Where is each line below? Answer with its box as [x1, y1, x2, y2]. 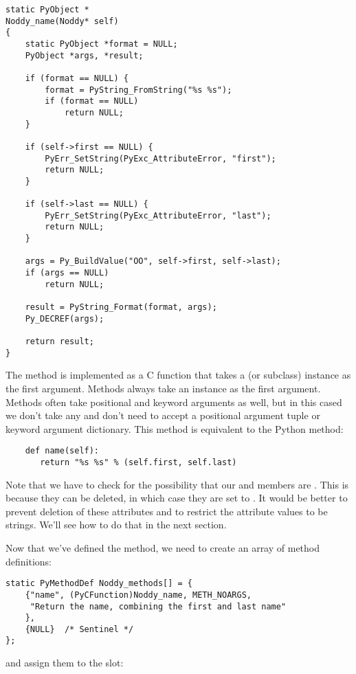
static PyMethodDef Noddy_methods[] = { [5, 578, 193, 589]
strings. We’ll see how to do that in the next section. [5, 517, 227, 532]
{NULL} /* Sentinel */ [25, 624, 134, 634]
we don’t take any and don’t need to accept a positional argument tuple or [5, 408, 320, 423]
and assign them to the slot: [5, 655, 124, 670]
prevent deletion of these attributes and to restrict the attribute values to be [5, 504, 328, 518]
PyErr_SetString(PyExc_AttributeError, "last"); [45, 210, 271, 221]
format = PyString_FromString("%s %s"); [45, 85, 232, 95]
